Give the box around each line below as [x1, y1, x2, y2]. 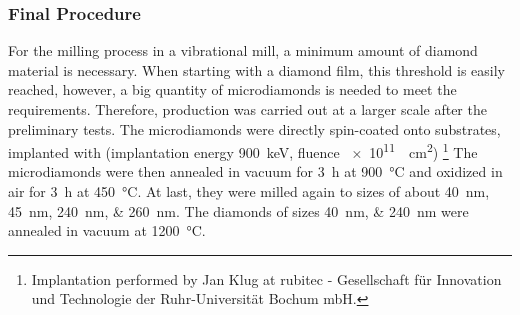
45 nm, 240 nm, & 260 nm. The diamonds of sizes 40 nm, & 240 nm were [8, 200, 469, 221]
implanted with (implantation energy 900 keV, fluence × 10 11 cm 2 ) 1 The [8, 139, 478, 162]
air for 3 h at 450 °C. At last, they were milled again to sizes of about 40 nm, [8, 181, 490, 202]
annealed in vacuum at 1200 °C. [8, 220, 206, 241]
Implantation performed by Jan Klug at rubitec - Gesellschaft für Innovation [31, 268, 502, 289]
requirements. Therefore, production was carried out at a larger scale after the [8, 99, 487, 119]
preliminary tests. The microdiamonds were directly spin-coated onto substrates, [8, 118, 501, 139]
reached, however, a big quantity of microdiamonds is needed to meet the [8, 79, 457, 100]
